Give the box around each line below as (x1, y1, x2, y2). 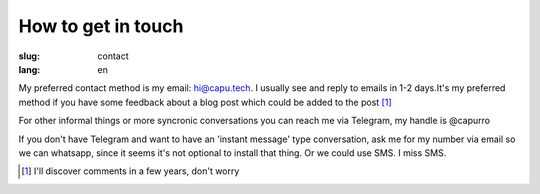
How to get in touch (18, 15, 184, 37)
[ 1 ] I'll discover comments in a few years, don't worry (21, 165, 240, 177)
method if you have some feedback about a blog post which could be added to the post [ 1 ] (18, 96, 392, 108)
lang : (18, 63, 41, 75)
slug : (18, 50, 40, 62)
